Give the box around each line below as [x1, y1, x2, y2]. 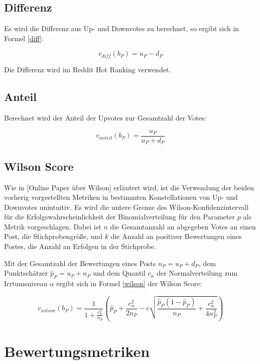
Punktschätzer [4, 268, 48, 278]
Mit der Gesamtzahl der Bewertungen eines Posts [4, 258, 156, 268]
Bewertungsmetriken [4, 341, 150, 361]
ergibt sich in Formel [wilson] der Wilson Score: [56, 278, 202, 289]
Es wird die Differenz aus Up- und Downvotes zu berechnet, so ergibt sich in [4, 23, 239, 34]
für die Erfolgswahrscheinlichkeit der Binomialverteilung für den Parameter [4, 211, 235, 222]
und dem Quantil [93, 268, 146, 278]
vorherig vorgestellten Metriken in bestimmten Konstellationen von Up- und [4, 192, 238, 202]
